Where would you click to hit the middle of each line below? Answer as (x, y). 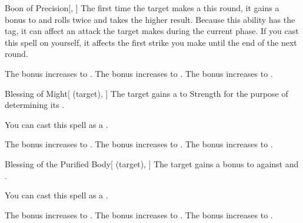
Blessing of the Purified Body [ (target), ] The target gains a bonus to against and (152, 163)
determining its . (35, 105)
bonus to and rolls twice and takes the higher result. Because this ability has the (150, 19)
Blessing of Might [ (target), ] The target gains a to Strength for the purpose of (146, 93)
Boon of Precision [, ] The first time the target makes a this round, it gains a (142, 8)
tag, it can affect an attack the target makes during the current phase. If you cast (152, 31)
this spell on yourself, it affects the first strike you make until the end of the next (151, 42)
